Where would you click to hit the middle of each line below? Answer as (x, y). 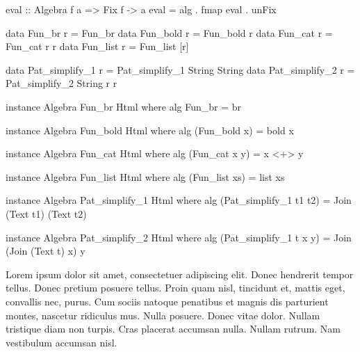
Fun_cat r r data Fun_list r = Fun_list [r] (97, 46)
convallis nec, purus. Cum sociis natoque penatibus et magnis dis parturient (167, 301)
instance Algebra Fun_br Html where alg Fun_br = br (124, 106)
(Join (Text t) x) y (46, 251)
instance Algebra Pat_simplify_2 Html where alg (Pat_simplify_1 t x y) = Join (179, 237)
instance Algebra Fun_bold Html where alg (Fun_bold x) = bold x (150, 130)
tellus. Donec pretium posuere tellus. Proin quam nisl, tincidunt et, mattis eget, (175, 288)
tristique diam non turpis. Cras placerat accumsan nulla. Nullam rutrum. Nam (173, 329)
